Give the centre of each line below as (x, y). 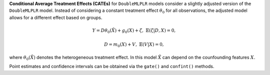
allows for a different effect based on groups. (56, 17)
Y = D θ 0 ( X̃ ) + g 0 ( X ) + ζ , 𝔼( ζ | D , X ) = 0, (134, 31)
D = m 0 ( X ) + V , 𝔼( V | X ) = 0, (134, 45)
